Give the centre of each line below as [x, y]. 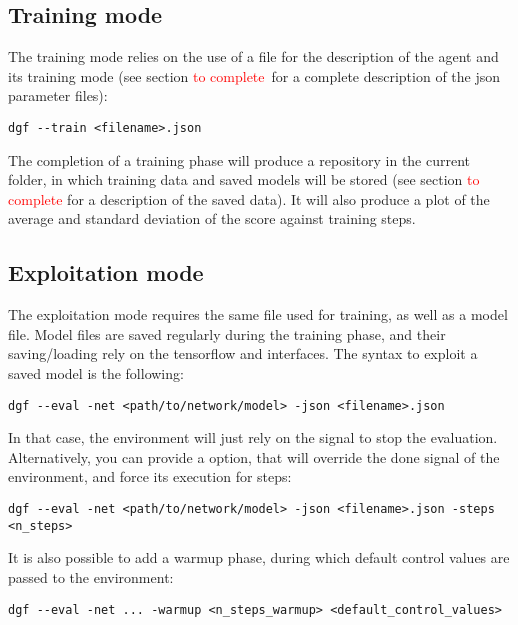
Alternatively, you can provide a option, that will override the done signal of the [254, 456]
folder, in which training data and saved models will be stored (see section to [244, 179]
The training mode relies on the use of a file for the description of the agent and [253, 56]
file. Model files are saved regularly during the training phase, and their [227, 333]
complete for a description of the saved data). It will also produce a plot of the [249, 198]
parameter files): [58, 95]
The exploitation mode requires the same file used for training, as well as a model [258, 314]
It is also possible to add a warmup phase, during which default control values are [259, 557]
